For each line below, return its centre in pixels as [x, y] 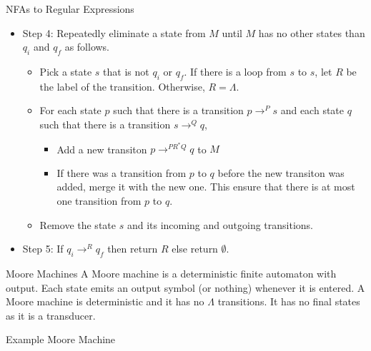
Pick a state [66, 71]
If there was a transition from [122, 172]
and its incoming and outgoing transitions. [220, 224]
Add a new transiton [102, 149]
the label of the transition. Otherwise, [122, 86]
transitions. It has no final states [289, 301]
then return [133, 249]
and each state [312, 110]
